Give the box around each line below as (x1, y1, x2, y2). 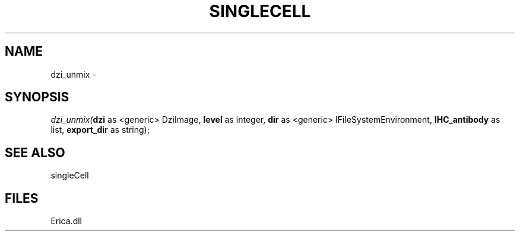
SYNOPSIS (5, 90, 69, 105)
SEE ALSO (5, 145, 65, 160)
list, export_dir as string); (50, 125, 150, 135)
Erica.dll (50, 216, 82, 227)
